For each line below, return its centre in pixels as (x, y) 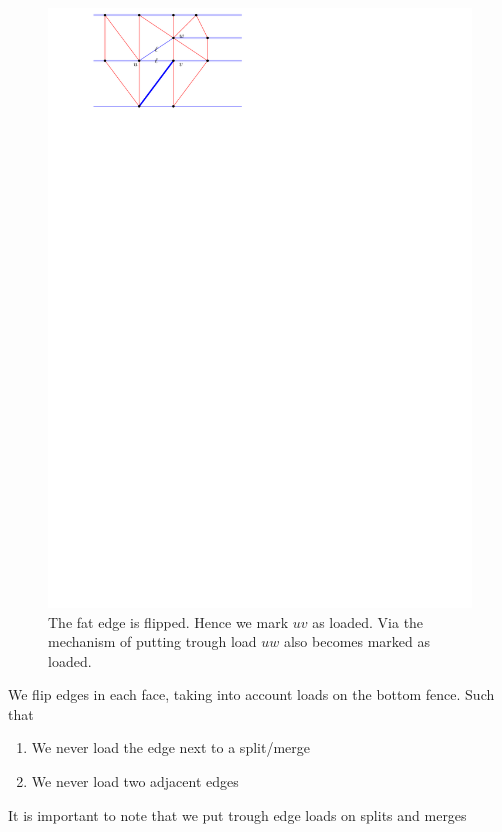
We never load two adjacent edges (135, 781)
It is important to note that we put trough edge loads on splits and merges (237, 814)
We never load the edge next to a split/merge (170, 747)
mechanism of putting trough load (152, 641)
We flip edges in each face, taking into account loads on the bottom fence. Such (251, 694)
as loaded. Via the (368, 621)
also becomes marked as (357, 641)
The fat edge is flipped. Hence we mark (168, 621)
